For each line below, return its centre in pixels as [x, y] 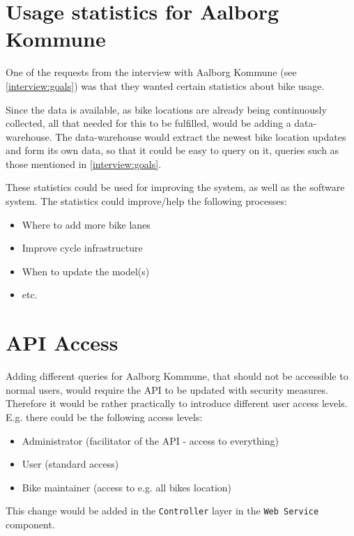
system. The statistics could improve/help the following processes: [146, 201]
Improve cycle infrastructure [82, 248]
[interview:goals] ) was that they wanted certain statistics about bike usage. [165, 85]
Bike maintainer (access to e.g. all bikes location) [127, 487]
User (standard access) [70, 464]
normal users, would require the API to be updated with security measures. [167, 389]
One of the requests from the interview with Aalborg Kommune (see [151, 72]
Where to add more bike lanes [86, 224]
